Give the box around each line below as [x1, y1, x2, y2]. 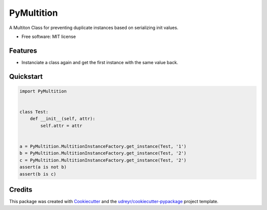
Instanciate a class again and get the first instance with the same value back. [21, 59, 178, 65]
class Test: [19, 109, 49, 115]
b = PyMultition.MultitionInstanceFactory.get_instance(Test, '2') [19, 150, 187, 156]
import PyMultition [19, 88, 67, 94]
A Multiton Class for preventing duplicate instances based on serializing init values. [9, 25, 178, 31]
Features [9, 46, 37, 55]
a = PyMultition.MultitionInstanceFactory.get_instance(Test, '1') [19, 143, 187, 149]
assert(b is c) [19, 171, 56, 177]
